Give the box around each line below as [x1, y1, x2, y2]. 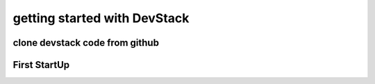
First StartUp [12, 59, 69, 71]
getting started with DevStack [12, 10, 190, 26]
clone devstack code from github [12, 37, 160, 49]
